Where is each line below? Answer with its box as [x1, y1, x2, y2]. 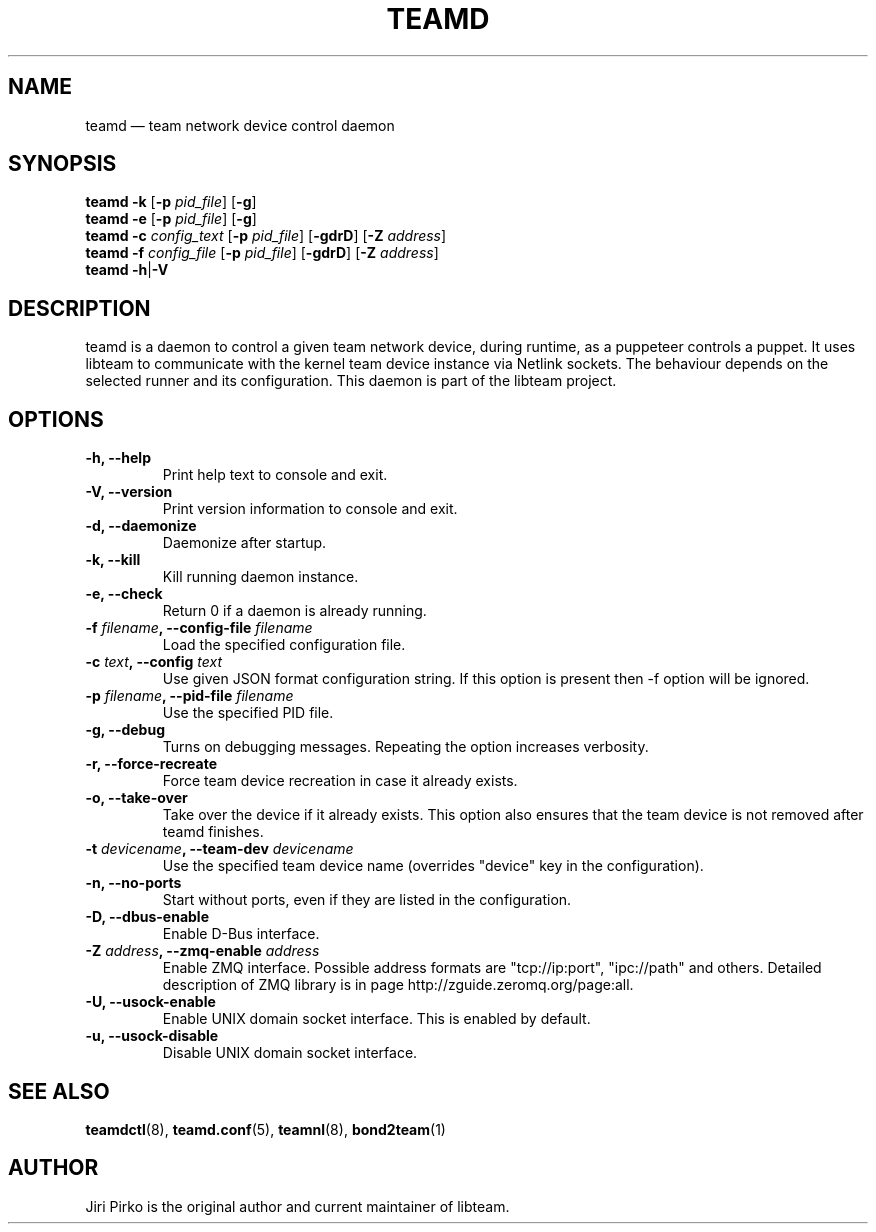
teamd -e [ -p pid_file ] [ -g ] [85, 210, 257, 228]
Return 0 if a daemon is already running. [162, 602, 427, 620]
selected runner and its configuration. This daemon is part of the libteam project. [85, 372, 617, 390]
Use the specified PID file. [162, 704, 334, 722]
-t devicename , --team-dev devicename [85, 840, 354, 858]
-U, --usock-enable [85, 993, 216, 1011]
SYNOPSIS [8, 151, 117, 177]
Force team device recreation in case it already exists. [162, 772, 518, 790]
